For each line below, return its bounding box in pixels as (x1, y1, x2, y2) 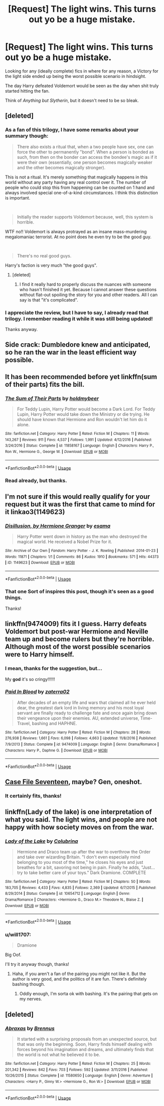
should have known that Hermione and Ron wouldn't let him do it (17, 417, 147, 422)
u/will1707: (5, 931, 31, 938)
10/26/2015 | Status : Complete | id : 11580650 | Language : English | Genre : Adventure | (5, 1073, 153, 1078)
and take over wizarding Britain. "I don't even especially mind (17, 854, 141, 860)
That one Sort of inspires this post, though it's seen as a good (5, 588, 154, 595)
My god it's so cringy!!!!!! (5, 676, 55, 682)
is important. (5, 195, 31, 201)
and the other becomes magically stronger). (17, 164, 106, 170)
